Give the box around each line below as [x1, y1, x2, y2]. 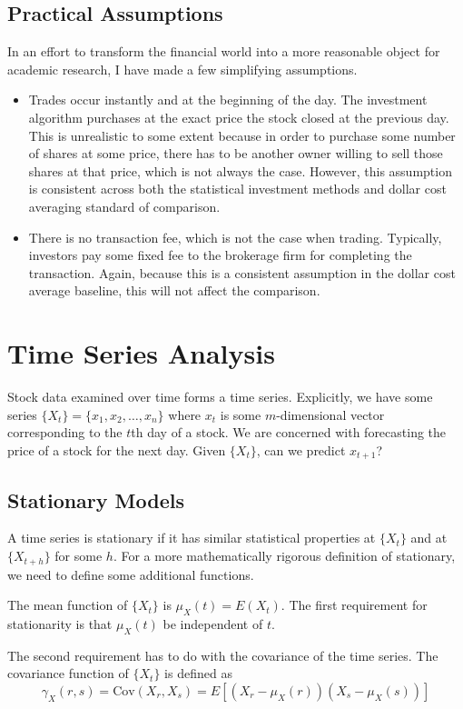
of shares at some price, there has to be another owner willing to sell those [28, 144, 443, 163]
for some [54, 546, 103, 565]
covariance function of [7, 664, 129, 683]
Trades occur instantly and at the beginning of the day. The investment [28, 90, 428, 109]
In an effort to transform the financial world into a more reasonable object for [7, 42, 440, 61]
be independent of [163, 614, 263, 633]
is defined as [164, 664, 232, 683]
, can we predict [256, 440, 346, 459]
